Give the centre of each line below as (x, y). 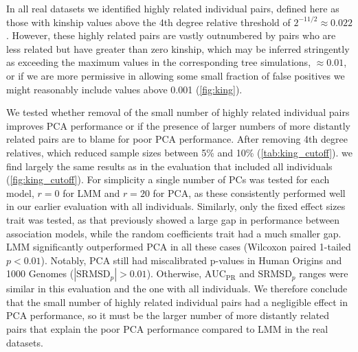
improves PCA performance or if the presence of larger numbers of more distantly (178, 125)
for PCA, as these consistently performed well (249, 192)
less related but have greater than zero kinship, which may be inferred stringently (178, 48)
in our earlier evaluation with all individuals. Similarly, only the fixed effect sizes (176, 206)
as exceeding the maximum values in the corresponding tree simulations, (159, 62)
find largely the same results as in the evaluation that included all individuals (169, 166)
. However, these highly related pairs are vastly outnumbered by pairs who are (171, 35)
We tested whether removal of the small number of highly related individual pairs (178, 112)
